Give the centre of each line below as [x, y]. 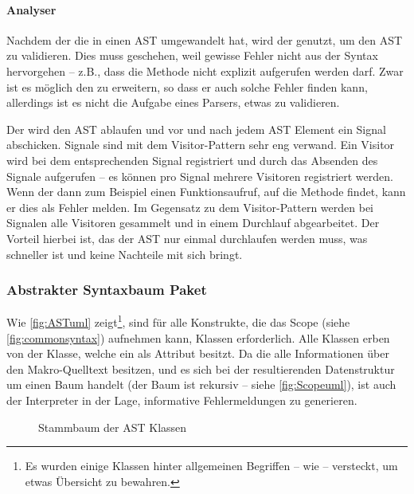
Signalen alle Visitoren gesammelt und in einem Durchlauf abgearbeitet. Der [193, 223]
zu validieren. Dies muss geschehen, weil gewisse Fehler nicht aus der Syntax [192, 55]
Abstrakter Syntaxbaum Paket [107, 290]
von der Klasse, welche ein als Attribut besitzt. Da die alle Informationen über [198, 353]
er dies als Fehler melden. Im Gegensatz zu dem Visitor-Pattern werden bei [190, 207]
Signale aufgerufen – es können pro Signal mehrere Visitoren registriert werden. [200, 176]
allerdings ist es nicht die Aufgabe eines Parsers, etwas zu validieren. [173, 102]
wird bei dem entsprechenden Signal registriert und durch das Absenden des [192, 160]
